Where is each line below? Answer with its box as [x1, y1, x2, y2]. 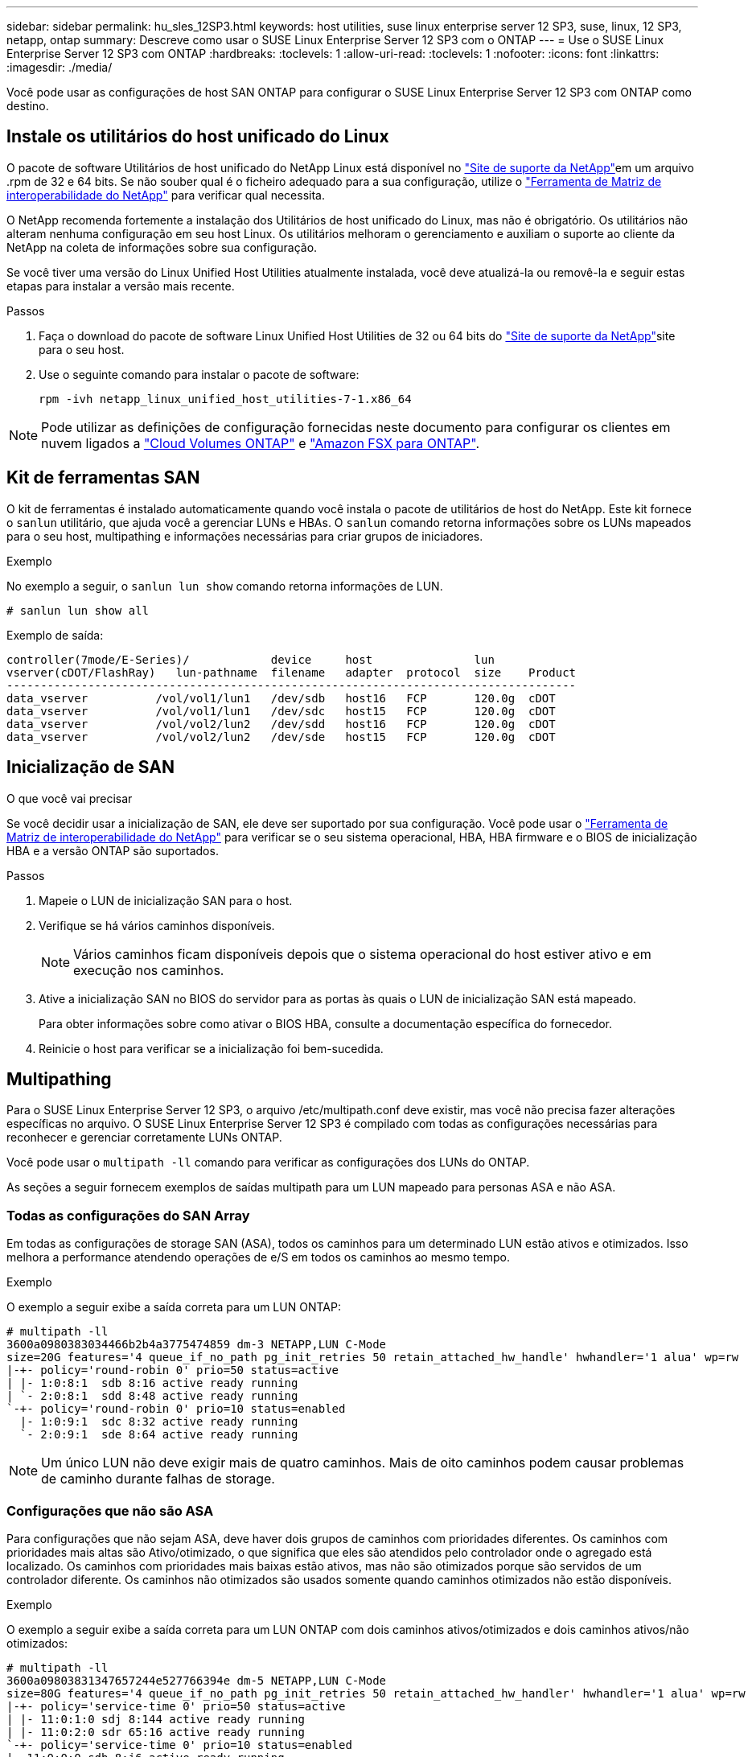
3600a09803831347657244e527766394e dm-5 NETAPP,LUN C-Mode [6, 1673, 387, 1687]
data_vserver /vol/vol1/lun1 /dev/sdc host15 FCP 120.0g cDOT [6, 704, 556, 718]
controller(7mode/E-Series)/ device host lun [6, 652, 495, 666]
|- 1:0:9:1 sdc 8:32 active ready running [19, 1415, 298, 1429]
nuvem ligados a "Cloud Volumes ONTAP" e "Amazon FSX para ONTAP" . [41, 434, 480, 451]
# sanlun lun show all [6, 603, 150, 617]
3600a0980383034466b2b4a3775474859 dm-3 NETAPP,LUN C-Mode [6, 1338, 387, 1352]
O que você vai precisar [6, 791, 133, 805]
